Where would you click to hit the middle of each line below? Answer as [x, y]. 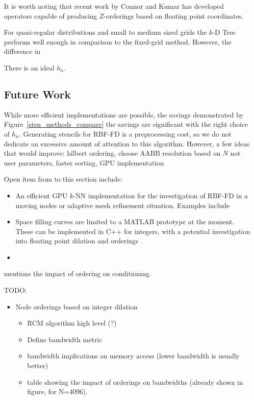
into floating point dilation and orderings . [79, 241]
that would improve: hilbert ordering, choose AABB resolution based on [112, 153]
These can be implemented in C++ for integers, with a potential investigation [133, 231]
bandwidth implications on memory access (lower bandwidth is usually [133, 356]
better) [38, 365]
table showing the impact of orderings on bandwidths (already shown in [135, 382]
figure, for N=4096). [57, 391]
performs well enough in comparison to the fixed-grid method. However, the [118, 41]
